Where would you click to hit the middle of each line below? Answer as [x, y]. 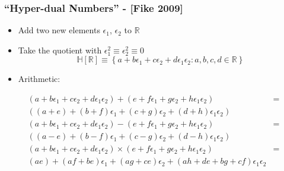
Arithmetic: [39, 79]
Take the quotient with [60, 50]
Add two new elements [59, 30]
